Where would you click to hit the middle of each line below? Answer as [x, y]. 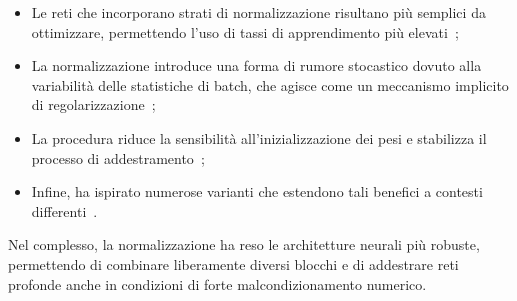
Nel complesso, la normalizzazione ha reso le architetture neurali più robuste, [244, 244]
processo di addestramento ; [118, 157]
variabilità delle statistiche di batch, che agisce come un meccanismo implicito [270, 84]
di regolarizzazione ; [93, 104]
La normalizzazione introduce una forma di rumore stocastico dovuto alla [256, 65]
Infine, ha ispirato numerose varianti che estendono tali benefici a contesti [257, 191]
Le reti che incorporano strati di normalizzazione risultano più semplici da [258, 12]
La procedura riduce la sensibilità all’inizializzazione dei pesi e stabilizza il [259, 137]
